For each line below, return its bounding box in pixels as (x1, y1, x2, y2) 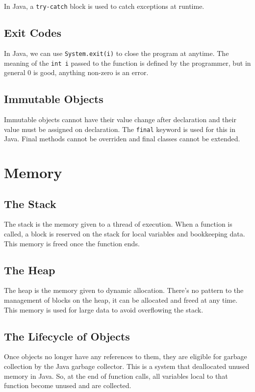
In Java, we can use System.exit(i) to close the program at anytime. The (4, 48, 229, 58)
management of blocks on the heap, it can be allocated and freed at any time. (4, 294, 238, 305)
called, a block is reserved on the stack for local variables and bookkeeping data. (4, 228, 245, 238)
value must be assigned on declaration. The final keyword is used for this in (4, 124, 235, 134)
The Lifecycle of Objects (4, 328, 130, 343)
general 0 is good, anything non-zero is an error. (4, 67, 149, 78)
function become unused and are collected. (4, 380, 131, 391)
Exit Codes (4, 25, 61, 40)
